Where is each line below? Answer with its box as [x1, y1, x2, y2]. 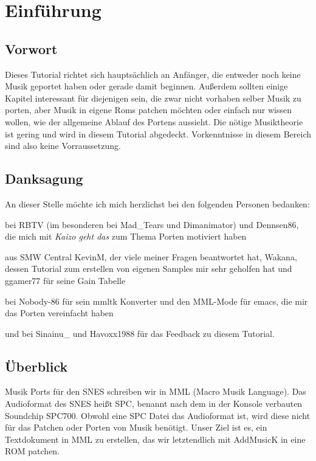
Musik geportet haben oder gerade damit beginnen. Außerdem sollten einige [5, 80, 288, 92]
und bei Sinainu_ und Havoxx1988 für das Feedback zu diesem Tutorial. [5, 327, 275, 339]
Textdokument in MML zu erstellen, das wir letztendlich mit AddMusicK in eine [5, 432, 306, 445]
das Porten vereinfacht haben [5, 307, 114, 319]
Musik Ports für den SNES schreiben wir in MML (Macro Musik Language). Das [5, 385, 306, 398]
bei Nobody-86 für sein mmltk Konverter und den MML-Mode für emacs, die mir [5, 294, 308, 307]
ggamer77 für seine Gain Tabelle [5, 274, 126, 286]
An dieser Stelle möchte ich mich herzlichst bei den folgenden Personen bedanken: [5, 197, 310, 210]
